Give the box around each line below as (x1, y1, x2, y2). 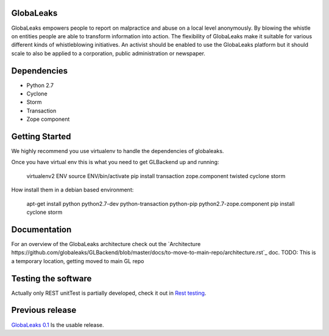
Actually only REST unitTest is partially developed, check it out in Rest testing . (11, 289, 207, 297)
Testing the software (11, 273, 92, 284)
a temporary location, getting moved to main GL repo (11, 257, 144, 264)
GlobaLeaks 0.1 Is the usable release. (11, 321, 104, 328)
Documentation (11, 224, 72, 235)
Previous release (11, 305, 77, 315)
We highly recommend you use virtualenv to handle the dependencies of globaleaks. (11, 148, 224, 155)
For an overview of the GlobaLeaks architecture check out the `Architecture (11, 240, 201, 247)
